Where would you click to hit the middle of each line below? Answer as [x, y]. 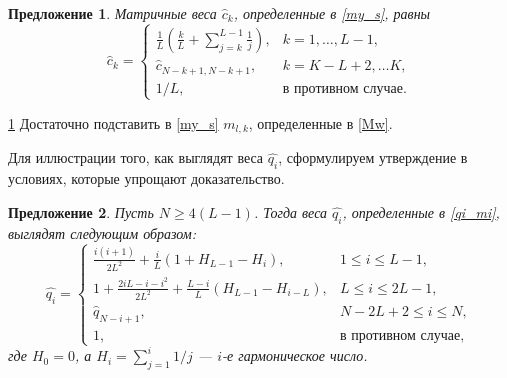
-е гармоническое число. [295, 355]
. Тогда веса [290, 211]
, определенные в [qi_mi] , [421, 211]
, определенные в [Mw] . [320, 122]
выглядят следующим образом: [102, 232]
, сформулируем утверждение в [373, 157]
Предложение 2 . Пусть [81, 211]
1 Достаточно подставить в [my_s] [113, 122]
